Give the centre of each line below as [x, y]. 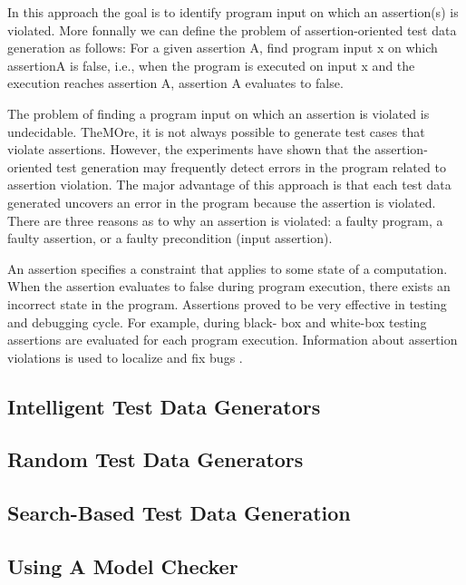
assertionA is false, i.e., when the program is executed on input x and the [211, 65]
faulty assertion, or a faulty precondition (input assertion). [170, 238]
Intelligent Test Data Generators [164, 406]
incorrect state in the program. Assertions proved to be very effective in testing [227, 303]
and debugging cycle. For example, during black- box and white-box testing [217, 322]
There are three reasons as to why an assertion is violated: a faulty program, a [225, 220]
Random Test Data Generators [155, 459]
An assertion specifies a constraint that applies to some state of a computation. [228, 268]
